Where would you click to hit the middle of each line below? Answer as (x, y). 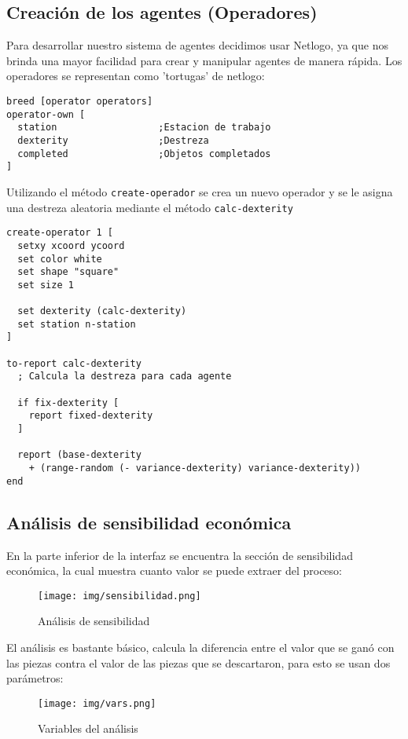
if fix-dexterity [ (68, 402)
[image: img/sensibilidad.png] (119, 596)
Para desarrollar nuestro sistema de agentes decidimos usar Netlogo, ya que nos (197, 45)
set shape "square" (68, 272)
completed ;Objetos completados (144, 154)
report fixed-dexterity (91, 416)
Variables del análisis (88, 728)
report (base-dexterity (79, 455)
